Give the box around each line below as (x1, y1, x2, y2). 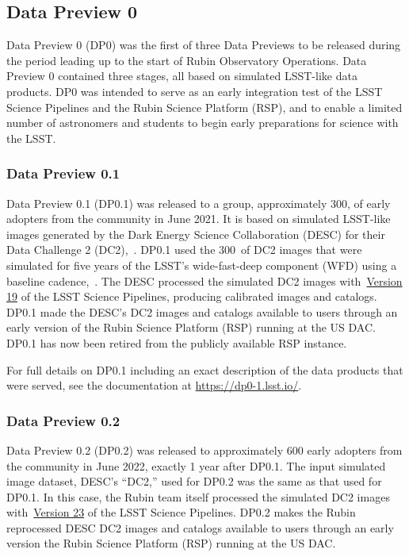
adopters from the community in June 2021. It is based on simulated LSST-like (6, 210, 391, 227)
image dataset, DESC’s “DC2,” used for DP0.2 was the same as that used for (6, 473, 382, 490)
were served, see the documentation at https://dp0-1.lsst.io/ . (6, 377, 302, 394)
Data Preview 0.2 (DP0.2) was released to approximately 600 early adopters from (6, 441, 403, 458)
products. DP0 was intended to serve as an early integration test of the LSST (6, 83, 383, 99)
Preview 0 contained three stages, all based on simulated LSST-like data (6, 67, 357, 84)
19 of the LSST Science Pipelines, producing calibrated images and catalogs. (6, 288, 377, 305)
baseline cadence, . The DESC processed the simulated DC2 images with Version (6, 272, 403, 289)
